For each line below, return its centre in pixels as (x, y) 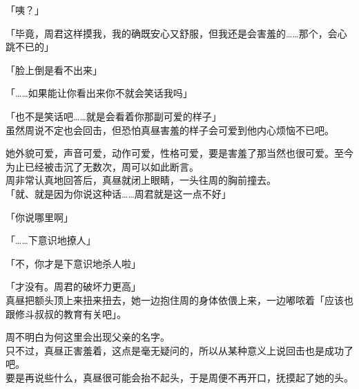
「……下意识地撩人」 (51, 240)
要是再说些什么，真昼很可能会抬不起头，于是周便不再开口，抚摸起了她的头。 (179, 377)
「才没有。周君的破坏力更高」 (73, 286)
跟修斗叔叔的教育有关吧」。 (66, 313)
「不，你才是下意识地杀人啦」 (73, 263)
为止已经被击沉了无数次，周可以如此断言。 (102, 166)
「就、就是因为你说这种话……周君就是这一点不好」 (118, 193)
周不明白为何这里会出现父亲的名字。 (88, 337)
